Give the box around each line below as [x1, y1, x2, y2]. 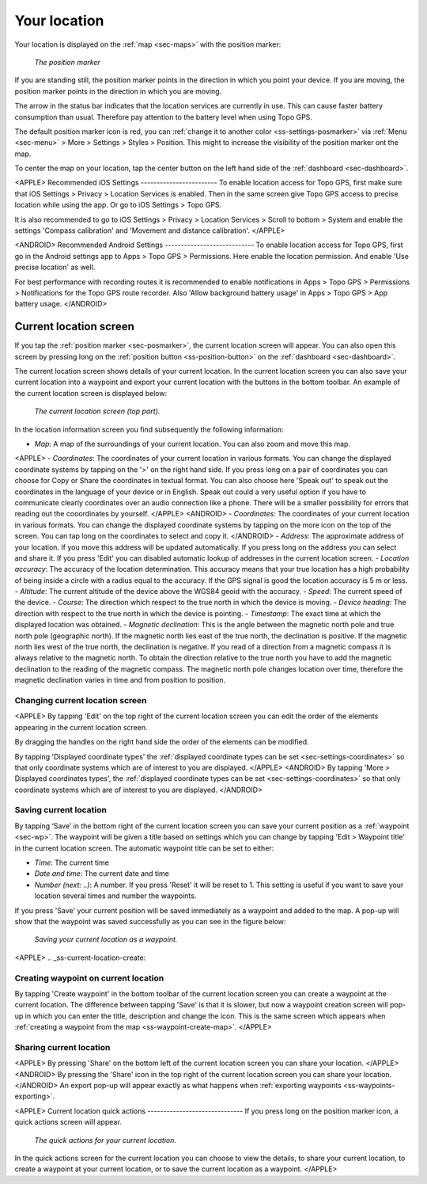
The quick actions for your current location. [34, 1135, 177, 1144]
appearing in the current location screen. [14, 722, 148, 732]
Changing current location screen [14, 695, 147, 706]
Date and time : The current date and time [34, 869, 170, 878]
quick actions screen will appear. [14, 1117, 122, 1127]
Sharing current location [14, 1041, 111, 1053]
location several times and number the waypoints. [34, 891, 197, 900]
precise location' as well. [14, 262, 96, 272]
